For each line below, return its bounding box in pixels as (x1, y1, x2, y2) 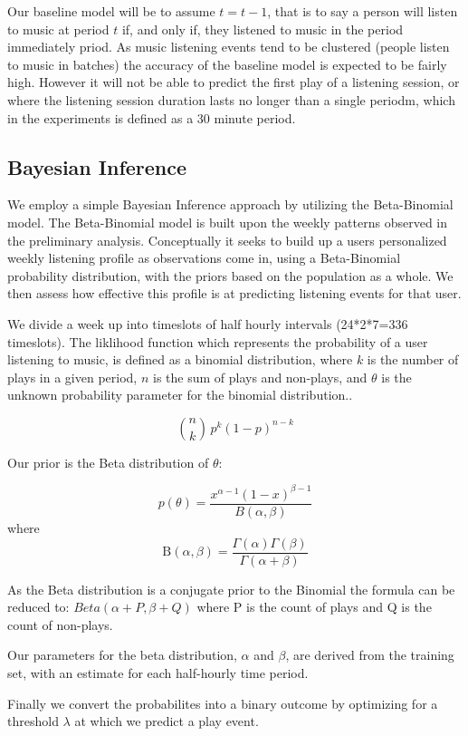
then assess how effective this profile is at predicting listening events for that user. (7, 284, 462, 303)
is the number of (367, 350, 459, 369)
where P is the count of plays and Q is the (196, 597, 432, 616)
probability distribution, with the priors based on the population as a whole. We (7, 266, 454, 285)
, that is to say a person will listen (267, 2, 458, 20)
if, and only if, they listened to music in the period (121, 19, 404, 38)
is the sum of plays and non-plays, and (152, 367, 368, 386)
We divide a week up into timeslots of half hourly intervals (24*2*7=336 (7, 314, 408, 333)
